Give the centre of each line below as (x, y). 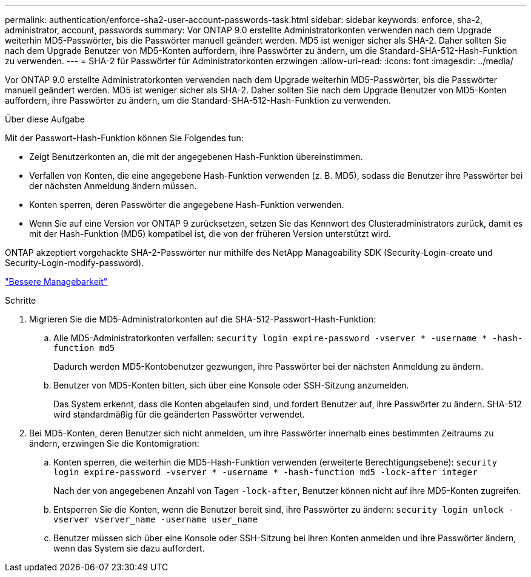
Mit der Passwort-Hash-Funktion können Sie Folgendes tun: (124, 138)
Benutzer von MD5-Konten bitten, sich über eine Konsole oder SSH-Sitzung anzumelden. (231, 385)
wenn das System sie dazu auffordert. (129, 548)
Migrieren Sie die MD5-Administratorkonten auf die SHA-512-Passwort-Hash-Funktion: (203, 319)
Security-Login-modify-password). (75, 263)
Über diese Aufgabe (45, 119)
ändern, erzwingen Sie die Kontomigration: (114, 443)
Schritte (21, 300)
